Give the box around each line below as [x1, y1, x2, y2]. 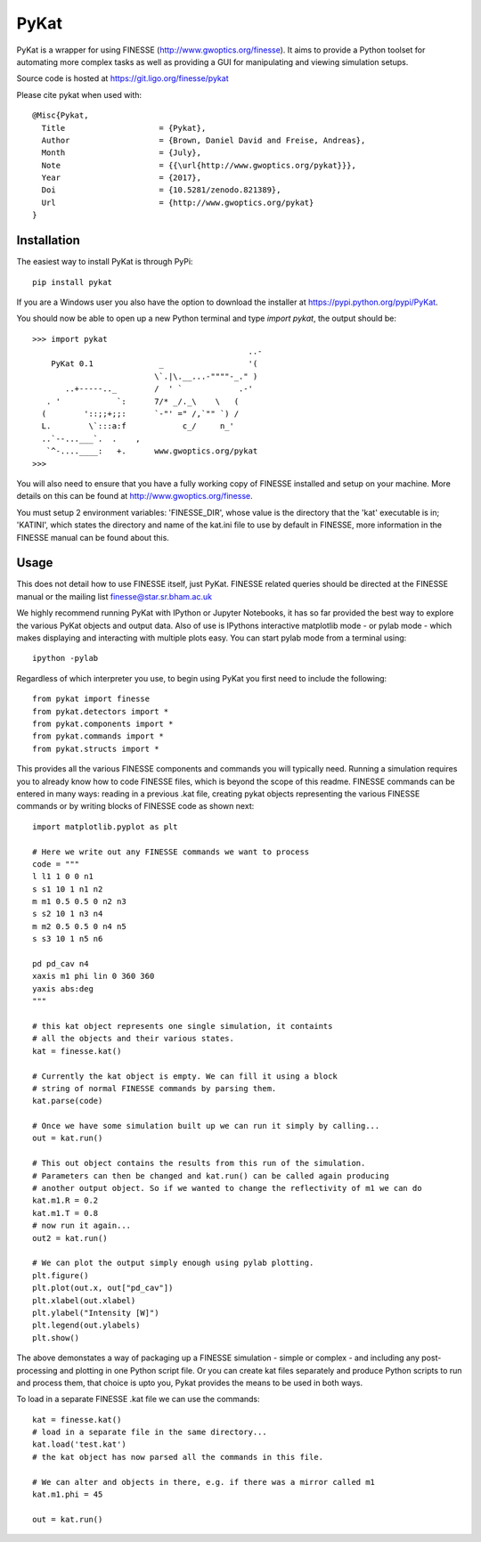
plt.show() [32, 1333, 80, 1342]
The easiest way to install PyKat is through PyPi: [16, 257, 193, 267]
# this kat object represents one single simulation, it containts [32, 1021, 333, 1031]
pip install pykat [32, 277, 113, 287]
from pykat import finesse [32, 694, 151, 704]
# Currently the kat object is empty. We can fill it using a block [32, 1071, 338, 1081]
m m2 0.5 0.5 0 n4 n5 [32, 921, 126, 931]
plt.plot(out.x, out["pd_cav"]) [32, 1283, 174, 1293]
